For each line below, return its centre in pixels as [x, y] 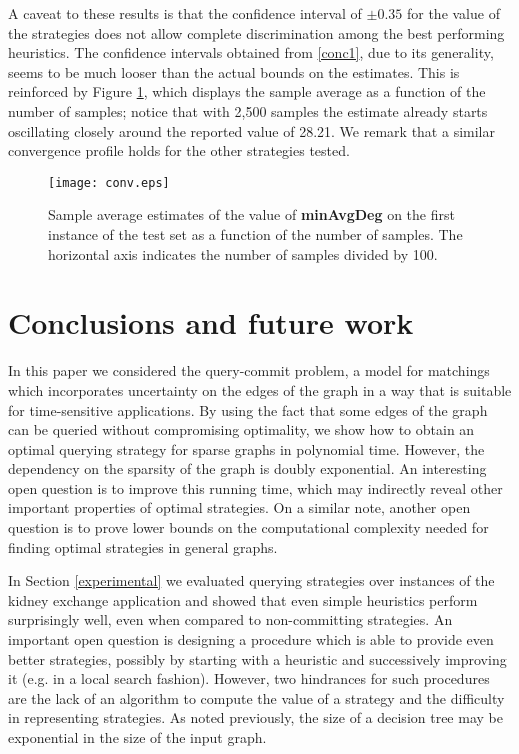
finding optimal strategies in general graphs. [143, 546]
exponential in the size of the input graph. [137, 737]
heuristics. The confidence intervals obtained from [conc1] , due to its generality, [251, 52]
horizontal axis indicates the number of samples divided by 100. [243, 253]
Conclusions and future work [211, 322]
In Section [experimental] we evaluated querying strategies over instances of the [251, 580]
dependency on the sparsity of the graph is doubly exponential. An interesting [247, 468]
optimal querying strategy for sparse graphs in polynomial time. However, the [246, 448]
